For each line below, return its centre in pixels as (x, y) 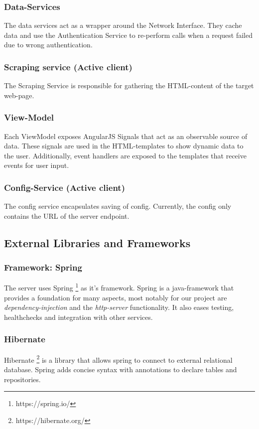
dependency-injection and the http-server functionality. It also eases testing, (119, 307)
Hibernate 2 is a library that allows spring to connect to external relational (118, 359)
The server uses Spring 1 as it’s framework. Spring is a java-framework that (119, 287)
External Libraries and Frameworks (97, 242)
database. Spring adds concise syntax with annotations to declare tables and (121, 369)
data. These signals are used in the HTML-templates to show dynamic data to (124, 146)
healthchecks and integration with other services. (78, 317)
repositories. (22, 379)
